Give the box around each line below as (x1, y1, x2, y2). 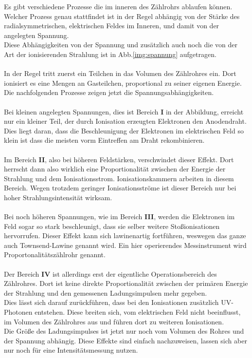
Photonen (4, 307, 33, 317)
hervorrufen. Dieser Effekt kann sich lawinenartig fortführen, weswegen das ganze (4, 230, 246, 241)
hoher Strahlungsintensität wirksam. (4, 192, 112, 202)
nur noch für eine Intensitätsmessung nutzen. (4, 345, 138, 355)
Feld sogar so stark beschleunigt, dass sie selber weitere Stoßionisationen (4, 221, 220, 231)
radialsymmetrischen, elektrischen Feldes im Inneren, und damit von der (4, 20, 219, 31)
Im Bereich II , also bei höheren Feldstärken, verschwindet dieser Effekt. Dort (4, 154, 234, 164)
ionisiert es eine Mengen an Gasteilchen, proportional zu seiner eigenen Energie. (4, 77, 242, 88)
